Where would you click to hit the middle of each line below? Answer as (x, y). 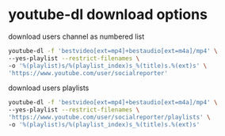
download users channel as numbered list (76, 36)
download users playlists (49, 88)
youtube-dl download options (108, 15)
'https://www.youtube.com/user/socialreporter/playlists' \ (110, 117)
